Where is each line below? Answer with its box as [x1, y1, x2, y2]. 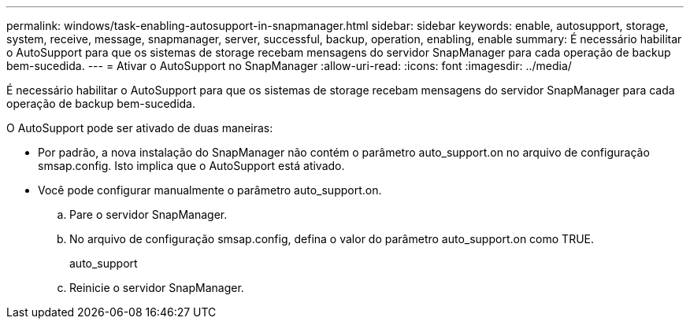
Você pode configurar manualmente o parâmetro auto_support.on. [38, 183, 382, 197]
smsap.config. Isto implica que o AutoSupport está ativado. [38, 159, 345, 172]
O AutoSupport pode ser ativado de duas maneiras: [6, 121, 273, 135]
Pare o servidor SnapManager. [69, 208, 228, 221]
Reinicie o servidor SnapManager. [69, 281, 244, 294]
